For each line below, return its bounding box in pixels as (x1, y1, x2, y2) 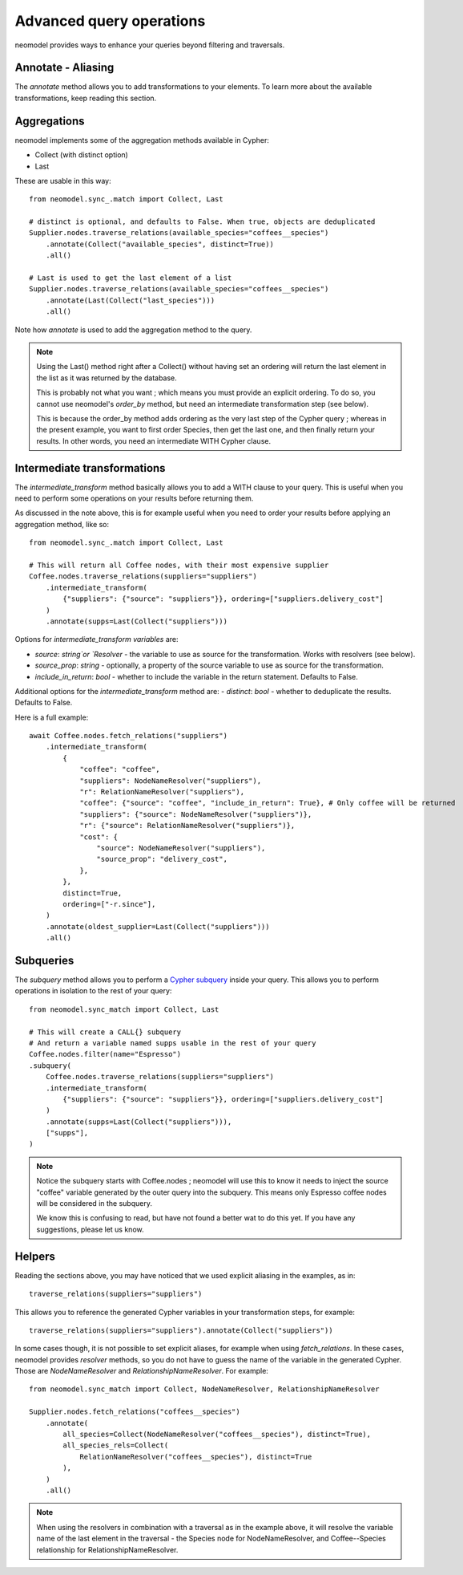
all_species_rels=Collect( (62, 1441, 169, 1450)
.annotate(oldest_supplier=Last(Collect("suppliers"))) (45, 922, 270, 931)
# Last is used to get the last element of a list (29, 274, 232, 282)
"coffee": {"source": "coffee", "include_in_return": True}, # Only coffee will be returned (79, 798, 456, 808)
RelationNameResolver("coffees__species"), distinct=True (79, 1452, 312, 1461)
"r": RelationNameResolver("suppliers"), (79, 787, 244, 797)
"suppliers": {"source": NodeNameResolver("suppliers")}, (79, 810, 312, 818)
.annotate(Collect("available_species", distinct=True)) (45, 239, 274, 249)
